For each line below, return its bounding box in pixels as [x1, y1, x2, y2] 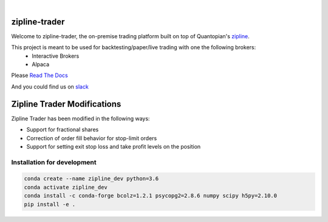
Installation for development [11, 158, 97, 166]
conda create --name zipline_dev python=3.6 [24, 175, 159, 182]
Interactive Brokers [32, 52, 80, 59]
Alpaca [32, 61, 50, 68]
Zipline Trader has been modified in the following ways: [11, 115, 150, 122]
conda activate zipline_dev [24, 184, 108, 190]
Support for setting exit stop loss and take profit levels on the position [26, 143, 201, 150]
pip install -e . [24, 201, 76, 207]
